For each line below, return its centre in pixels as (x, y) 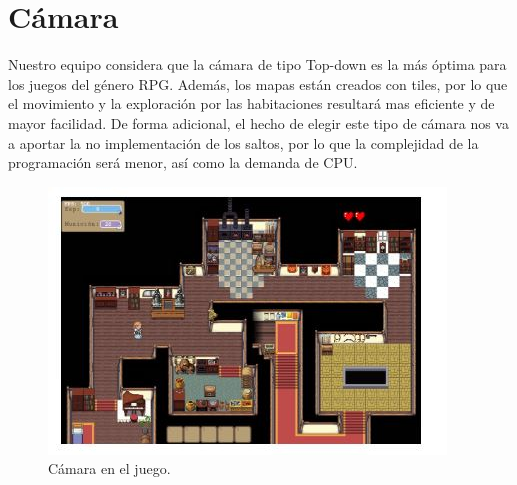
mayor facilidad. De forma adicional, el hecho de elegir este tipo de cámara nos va (258, 122)
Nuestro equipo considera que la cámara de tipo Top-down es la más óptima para (257, 64)
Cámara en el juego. (109, 468)
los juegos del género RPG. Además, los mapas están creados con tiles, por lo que (258, 83)
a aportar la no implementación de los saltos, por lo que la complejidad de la (243, 142)
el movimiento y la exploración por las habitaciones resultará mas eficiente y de (251, 103)
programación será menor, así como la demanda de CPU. (183, 162)
